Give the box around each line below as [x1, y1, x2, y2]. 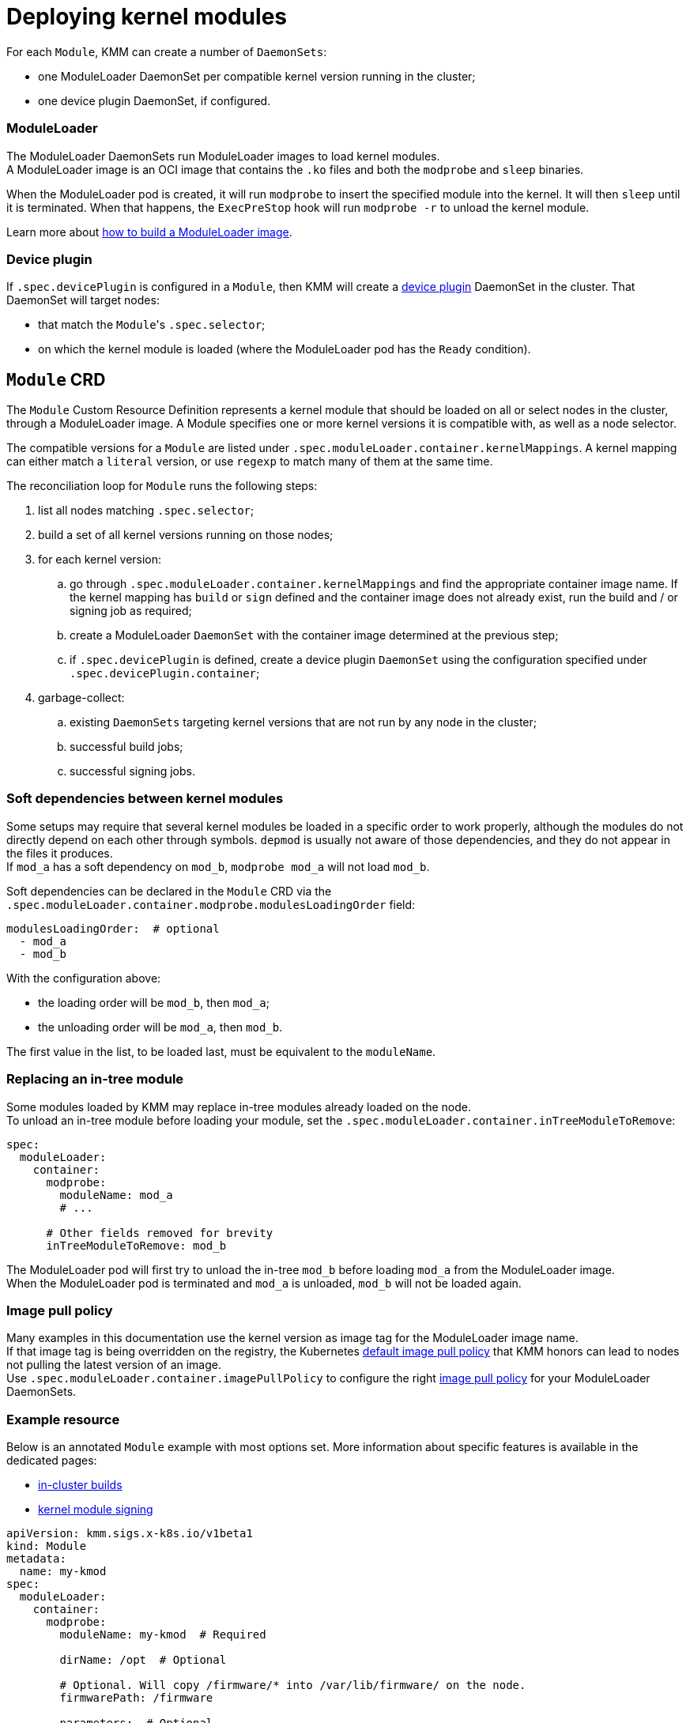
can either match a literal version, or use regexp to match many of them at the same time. [6, 454, 493, 469]
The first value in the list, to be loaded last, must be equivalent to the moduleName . [6, 1044, 436, 1058]
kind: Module [6, 1540, 87, 1553]
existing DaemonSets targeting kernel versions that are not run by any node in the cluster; [70, 715, 537, 730]
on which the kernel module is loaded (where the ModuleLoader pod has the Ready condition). [38, 342, 531, 356]
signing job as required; [70, 604, 192, 618]
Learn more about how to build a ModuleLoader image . [6, 224, 292, 239]
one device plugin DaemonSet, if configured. [38, 93, 271, 107]
